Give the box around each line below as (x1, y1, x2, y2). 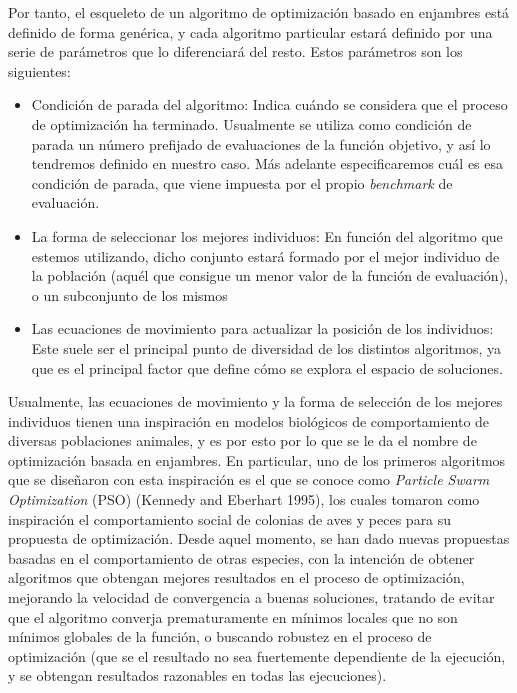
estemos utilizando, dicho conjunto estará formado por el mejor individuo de (31, 245, 500, 266)
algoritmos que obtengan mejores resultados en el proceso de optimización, (8, 567, 465, 588)
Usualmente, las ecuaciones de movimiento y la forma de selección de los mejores (8, 391, 503, 412)
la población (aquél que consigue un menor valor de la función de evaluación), (31, 265, 508, 286)
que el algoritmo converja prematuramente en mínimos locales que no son (8, 606, 458, 627)
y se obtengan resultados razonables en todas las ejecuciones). (8, 665, 387, 686)
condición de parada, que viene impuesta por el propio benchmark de (31, 172, 453, 193)
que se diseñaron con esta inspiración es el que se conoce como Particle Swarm (8, 469, 490, 490)
